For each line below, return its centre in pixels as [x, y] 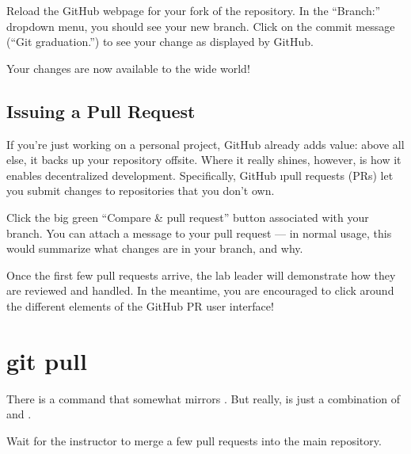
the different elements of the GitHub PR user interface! [140, 305]
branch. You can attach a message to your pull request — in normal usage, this [199, 233]
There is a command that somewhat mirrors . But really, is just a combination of [203, 398]
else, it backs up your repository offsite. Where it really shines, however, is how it [204, 160]
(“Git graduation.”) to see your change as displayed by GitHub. [160, 42]
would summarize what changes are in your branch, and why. [155, 248]
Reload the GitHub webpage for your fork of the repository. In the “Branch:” [194, 10]
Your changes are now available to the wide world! [128, 68]
